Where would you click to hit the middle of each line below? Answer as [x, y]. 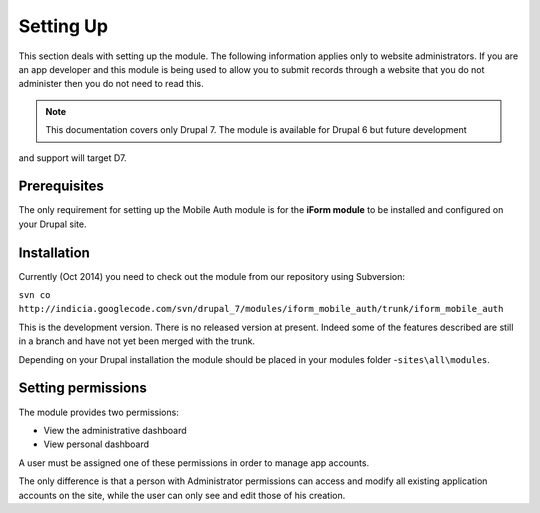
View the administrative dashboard [115, 430]
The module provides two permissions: [98, 412]
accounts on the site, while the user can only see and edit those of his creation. [182, 495]
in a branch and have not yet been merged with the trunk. [136, 341]
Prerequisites [61, 186]
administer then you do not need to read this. [111, 84]
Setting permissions [82, 388]
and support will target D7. [72, 157]
